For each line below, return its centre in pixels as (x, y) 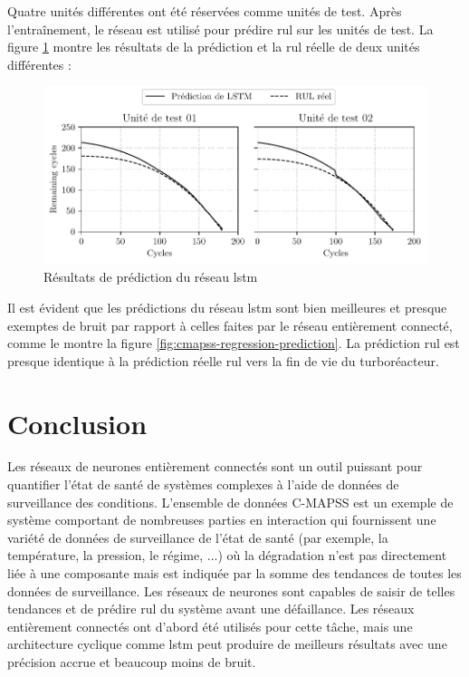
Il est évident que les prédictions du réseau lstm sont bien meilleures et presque (227, 307)
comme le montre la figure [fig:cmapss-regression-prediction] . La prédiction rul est (234, 343)
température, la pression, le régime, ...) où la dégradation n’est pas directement (227, 555)
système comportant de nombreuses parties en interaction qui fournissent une (222, 520)
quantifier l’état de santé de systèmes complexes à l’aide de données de (203, 484)
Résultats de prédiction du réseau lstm (151, 277)
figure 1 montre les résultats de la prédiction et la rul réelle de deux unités (214, 47)
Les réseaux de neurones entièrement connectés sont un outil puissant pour (215, 466)
